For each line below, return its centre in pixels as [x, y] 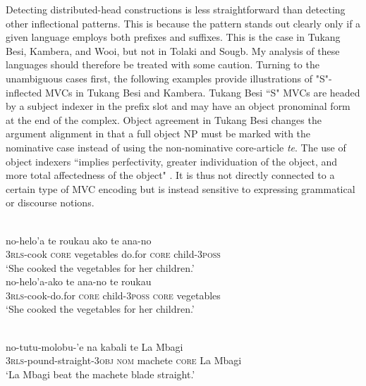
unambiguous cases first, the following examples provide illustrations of [159, 78]
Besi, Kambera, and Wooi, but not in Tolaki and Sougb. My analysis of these [173, 50]
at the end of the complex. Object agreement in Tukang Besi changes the [164, 119]
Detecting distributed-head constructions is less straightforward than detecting [176, 9]
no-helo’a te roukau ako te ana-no [79, 240]
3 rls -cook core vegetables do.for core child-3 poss [113, 254]
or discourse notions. [50, 203]
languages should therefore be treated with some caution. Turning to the [163, 64]
